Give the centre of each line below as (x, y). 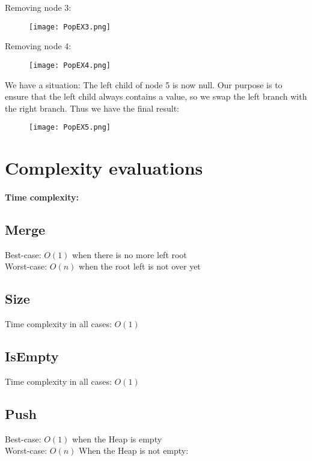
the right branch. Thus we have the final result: (92, 108)
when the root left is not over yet (140, 266)
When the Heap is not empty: (134, 450)
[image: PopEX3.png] (70, 27)
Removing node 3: (38, 7)
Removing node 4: (38, 46)
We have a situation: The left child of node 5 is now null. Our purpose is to (144, 84)
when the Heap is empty (117, 438)
